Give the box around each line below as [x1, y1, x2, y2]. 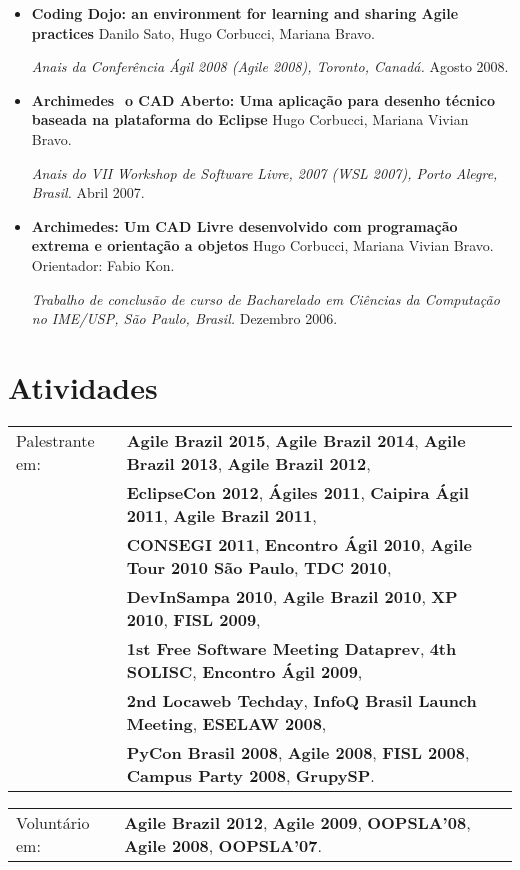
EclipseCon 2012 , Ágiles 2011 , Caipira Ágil [126, 480, 469, 504]
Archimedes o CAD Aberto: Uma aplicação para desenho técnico [31, 89, 495, 110]
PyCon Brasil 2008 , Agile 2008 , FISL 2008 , [126, 740, 470, 764]
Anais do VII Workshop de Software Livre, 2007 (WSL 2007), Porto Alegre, [31, 162, 498, 183]
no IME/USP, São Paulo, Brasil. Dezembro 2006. [31, 308, 338, 329]
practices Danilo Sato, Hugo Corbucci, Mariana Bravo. [31, 22, 375, 43]
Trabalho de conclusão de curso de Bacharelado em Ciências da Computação [31, 288, 500, 309]
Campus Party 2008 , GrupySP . [126, 763, 375, 787]
